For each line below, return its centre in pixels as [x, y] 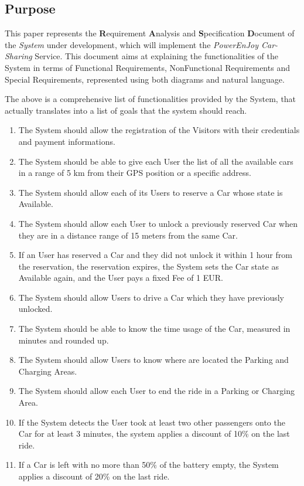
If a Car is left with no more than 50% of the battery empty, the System [148, 465]
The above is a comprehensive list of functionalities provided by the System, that [151, 99]
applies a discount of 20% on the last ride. [94, 476]
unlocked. [35, 309]
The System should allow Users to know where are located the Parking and [153, 360]
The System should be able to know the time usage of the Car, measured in [154, 329]
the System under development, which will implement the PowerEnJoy [132, 44]
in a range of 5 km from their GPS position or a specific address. [135, 173]
